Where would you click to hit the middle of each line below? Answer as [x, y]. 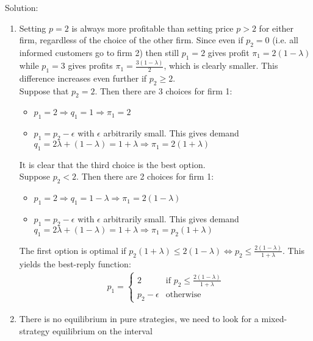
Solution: [22, 7]
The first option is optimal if [73, 250]
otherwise [183, 294]
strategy [34, 330]
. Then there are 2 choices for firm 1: [145, 176]
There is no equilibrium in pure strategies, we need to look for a [139, 318]
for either [276, 28]
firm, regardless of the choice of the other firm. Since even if [131, 40]
